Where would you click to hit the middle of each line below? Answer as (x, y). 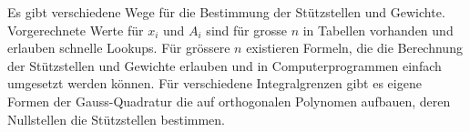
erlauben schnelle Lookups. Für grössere (119, 48)
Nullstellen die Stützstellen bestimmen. (117, 119)
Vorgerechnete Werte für (76, 30)
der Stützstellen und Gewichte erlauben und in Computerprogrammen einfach (225, 65)
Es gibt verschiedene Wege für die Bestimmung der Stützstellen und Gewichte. (226, 12)
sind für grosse (246, 30)
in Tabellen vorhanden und (378, 30)
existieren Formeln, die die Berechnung (354, 48)
